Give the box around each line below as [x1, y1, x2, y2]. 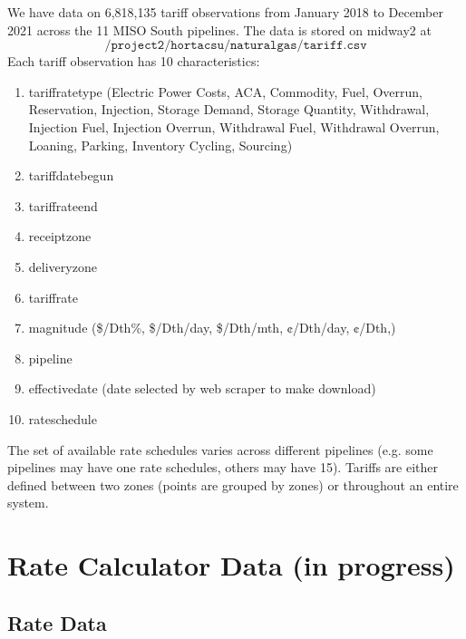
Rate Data [7, 608, 107, 636]
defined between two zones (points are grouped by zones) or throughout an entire [7, 475, 459, 494]
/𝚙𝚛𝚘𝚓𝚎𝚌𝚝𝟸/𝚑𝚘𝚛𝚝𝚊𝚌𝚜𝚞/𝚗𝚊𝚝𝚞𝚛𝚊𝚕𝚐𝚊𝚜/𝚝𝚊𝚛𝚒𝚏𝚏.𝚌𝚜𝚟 [104, 39, 367, 53]
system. [7, 493, 49, 512]
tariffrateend [28, 196, 98, 215]
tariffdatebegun [28, 166, 114, 185]
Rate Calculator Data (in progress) [7, 547, 455, 584]
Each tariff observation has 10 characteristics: [7, 52, 260, 71]
